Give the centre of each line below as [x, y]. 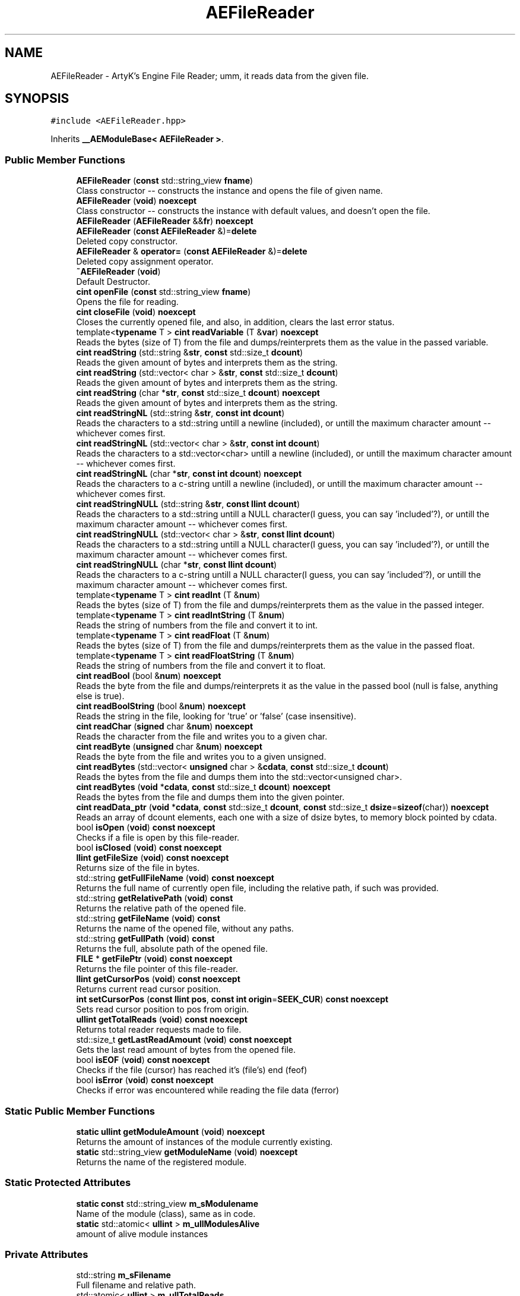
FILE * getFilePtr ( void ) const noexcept [154, 959]
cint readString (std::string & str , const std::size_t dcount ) [190, 353]
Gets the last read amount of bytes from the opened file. [186, 1050]
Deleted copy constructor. [127, 241]
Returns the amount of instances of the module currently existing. [204, 1141]
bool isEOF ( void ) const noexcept [143, 1060]
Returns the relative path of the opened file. [161, 908]
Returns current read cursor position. [148, 989]
